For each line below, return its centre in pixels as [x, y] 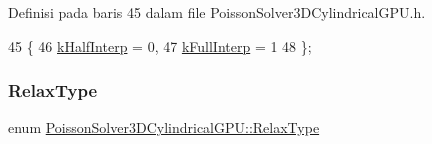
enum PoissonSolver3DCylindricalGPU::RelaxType [164, 127]
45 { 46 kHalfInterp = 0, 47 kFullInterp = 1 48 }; [160, 45]
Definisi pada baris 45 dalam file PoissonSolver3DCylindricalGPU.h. [217, 12]
